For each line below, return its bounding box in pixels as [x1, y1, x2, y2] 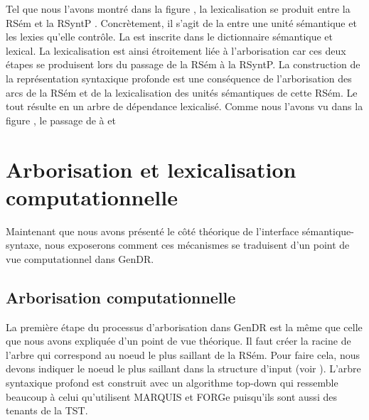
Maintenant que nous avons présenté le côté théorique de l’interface [6, 223, 299, 238]
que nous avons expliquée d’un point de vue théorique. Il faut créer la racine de [6, 333, 351, 348]
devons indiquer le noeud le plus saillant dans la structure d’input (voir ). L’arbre [6, 361, 361, 376]
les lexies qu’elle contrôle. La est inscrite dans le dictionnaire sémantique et [6, 29, 333, 44]
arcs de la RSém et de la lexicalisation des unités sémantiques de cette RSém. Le [6, 85, 358, 99]
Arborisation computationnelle [6, 286, 236, 308]
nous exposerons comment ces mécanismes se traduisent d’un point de [44, 237, 350, 252]
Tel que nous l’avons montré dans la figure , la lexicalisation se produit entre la [6, 1, 351, 16]
